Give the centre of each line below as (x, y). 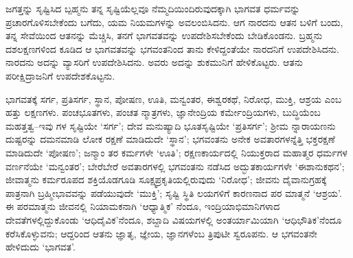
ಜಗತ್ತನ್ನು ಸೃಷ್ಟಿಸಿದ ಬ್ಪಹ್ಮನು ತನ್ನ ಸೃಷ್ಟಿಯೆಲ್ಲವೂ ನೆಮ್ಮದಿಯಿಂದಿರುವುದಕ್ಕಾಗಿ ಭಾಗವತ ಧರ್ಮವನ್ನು (153, 8)
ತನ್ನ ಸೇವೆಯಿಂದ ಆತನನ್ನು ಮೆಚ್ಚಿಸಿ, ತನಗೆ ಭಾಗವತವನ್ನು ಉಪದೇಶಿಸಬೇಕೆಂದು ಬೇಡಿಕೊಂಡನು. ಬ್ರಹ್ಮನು (164, 35)
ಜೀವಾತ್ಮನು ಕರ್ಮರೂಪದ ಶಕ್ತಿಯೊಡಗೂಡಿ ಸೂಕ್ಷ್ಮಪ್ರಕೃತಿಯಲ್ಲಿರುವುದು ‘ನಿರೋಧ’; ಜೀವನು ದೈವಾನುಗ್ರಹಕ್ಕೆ (166, 179)
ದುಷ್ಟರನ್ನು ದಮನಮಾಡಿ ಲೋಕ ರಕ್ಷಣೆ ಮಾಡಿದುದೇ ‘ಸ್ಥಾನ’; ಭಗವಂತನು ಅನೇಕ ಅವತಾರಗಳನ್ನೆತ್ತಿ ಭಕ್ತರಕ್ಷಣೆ (170, 139)
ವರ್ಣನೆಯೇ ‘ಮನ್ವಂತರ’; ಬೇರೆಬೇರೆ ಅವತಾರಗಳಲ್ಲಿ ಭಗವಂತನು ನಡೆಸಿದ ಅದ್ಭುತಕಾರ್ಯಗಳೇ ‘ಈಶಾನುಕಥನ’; (175, 166)
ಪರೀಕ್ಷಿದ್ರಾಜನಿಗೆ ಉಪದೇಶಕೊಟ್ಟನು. (60, 75)
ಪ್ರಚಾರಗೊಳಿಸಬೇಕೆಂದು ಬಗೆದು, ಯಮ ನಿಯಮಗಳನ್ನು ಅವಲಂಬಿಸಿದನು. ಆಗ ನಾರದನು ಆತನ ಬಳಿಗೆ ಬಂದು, (174, 22)
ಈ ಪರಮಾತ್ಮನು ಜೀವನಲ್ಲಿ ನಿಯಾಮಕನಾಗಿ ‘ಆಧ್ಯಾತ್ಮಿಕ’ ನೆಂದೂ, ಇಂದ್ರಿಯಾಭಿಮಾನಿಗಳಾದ (143, 206)
